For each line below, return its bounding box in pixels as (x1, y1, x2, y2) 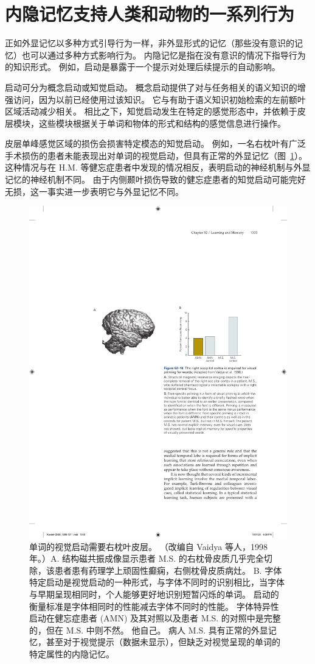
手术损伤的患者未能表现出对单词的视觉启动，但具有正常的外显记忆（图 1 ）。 (5, 149, 307, 161)
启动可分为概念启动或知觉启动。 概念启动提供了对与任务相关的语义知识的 (5, 80, 297, 93)
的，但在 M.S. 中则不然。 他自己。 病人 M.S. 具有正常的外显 (29, 623, 268, 636)
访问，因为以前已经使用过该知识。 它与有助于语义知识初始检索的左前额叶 (13, 93, 306, 105)
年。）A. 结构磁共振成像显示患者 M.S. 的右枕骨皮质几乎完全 (29, 552, 264, 565)
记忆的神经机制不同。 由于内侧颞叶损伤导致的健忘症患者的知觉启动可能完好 (5, 173, 306, 186)
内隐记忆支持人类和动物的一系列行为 (5, 1, 295, 26)
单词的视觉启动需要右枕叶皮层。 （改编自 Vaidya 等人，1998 (29, 540, 268, 553)
